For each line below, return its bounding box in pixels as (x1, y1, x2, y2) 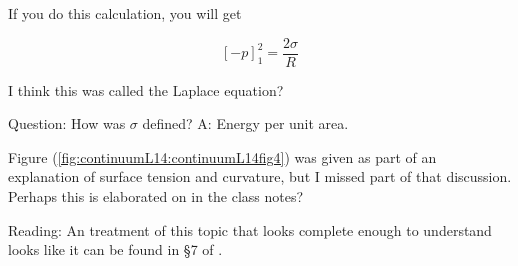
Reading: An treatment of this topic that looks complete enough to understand (8, 219, 492, 240)
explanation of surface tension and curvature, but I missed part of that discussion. (8, 166, 512, 187)
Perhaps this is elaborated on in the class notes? (8, 186, 304, 207)
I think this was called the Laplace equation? (8, 79, 284, 100)
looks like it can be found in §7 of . (8, 239, 223, 260)
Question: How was (8, 113, 126, 134)
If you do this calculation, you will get (8, 3, 242, 23)
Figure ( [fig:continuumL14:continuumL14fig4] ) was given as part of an (8, 146, 437, 167)
